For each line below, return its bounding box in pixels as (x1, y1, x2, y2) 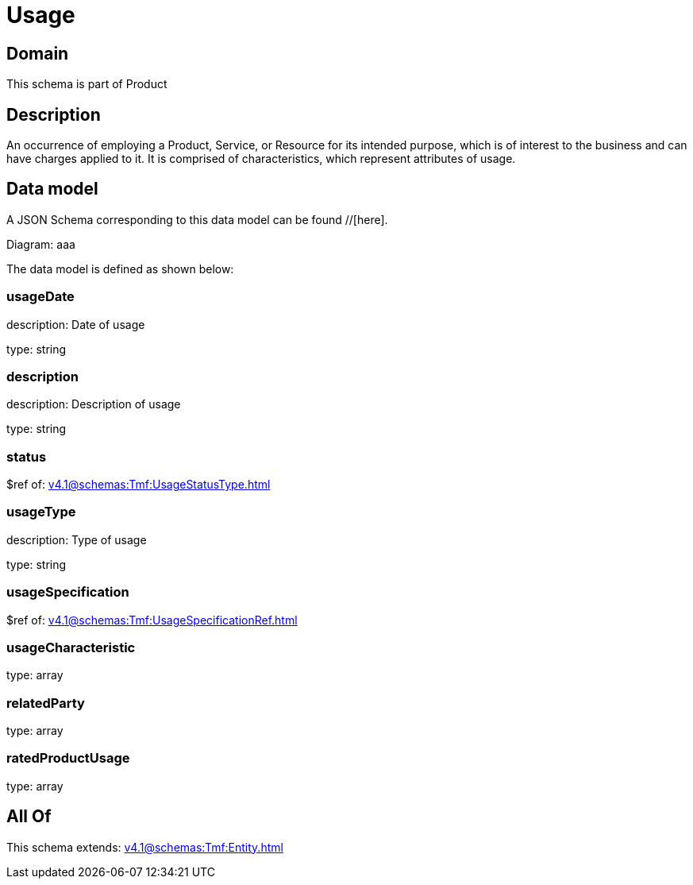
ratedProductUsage (6, 750, 130, 767)
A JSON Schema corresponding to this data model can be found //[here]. (6, 212, 388, 226)
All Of (6, 806, 52, 827)
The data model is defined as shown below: (6, 261, 234, 276)
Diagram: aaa (6, 237, 75, 251)
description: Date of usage (6, 317, 145, 331)
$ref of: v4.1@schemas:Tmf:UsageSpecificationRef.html (6, 613, 298, 627)
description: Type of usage (6, 532, 147, 547)
